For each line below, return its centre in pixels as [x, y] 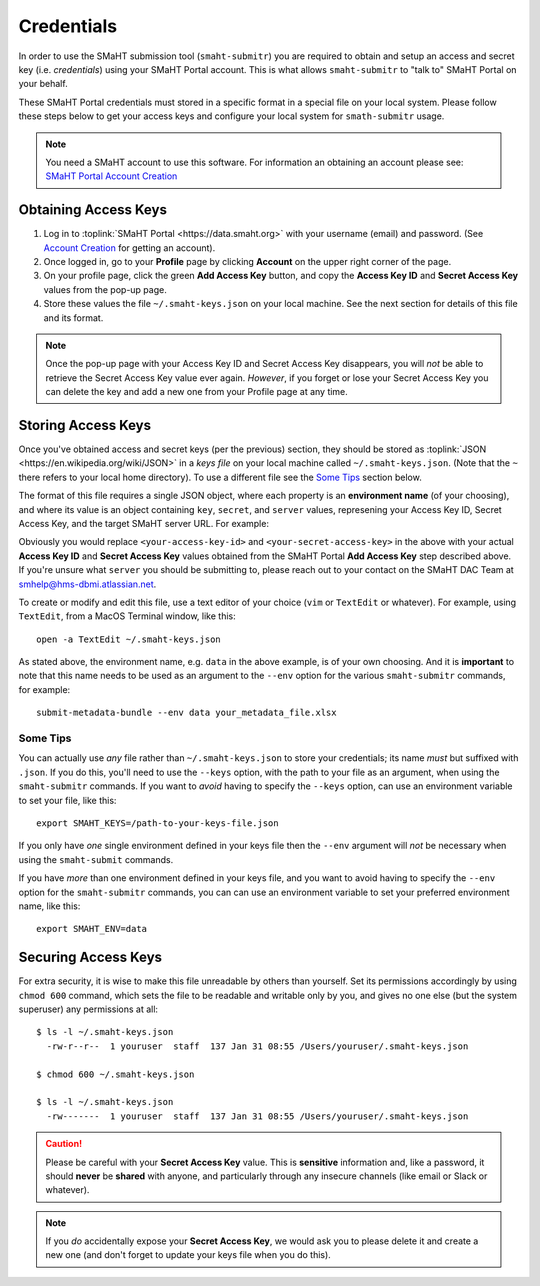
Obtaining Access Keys [92, 210]
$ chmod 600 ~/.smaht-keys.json [115, 1074]
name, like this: [49, 906]
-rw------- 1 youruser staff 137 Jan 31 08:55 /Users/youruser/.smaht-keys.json [257, 1116]
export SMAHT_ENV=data [92, 929]
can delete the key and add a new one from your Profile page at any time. [197, 392]
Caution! [64, 1144]
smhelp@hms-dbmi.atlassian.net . [87, 584]
